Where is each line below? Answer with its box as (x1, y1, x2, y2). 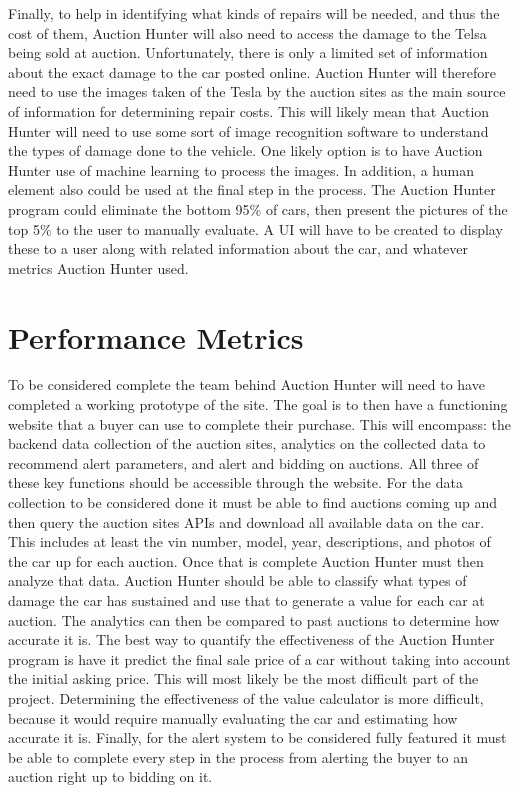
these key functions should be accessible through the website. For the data (8, 472, 463, 493)
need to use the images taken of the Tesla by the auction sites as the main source (8, 81, 506, 102)
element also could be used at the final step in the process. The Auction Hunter (8, 179, 496, 200)
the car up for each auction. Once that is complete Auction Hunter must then (8, 550, 484, 571)
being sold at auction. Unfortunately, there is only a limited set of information (8, 42, 488, 63)
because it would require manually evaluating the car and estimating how (8, 707, 458, 728)
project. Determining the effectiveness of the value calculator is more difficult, (8, 687, 484, 708)
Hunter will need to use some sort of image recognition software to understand (8, 120, 489, 141)
